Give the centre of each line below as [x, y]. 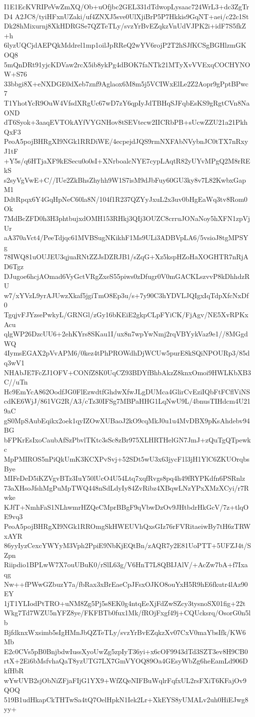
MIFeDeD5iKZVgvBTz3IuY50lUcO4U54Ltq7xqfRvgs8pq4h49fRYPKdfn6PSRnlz [125, 478]
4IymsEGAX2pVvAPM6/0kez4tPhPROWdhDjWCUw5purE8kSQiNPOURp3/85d [127, 353]
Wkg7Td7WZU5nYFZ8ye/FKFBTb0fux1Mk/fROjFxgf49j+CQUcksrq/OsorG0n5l [127, 613]
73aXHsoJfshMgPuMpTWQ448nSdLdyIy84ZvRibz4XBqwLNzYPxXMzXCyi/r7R [127, 487]
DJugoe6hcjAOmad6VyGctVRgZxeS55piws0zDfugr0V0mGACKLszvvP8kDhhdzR [127, 276]
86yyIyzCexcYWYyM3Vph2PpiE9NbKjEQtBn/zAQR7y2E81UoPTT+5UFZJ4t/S [127, 545]
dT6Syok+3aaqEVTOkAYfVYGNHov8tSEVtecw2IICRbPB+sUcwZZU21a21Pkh [126, 122]
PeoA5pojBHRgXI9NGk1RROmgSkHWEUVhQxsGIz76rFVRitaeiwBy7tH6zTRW [127, 526]
